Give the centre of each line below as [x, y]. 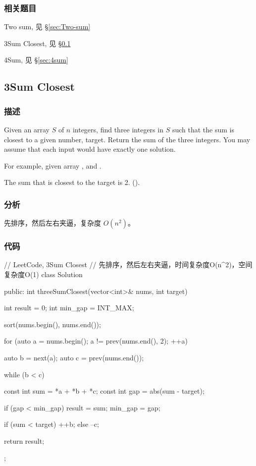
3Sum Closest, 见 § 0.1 [37, 43]
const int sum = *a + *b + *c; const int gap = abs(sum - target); [104, 391]
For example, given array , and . [53, 165]
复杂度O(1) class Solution [43, 274]
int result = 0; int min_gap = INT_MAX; [69, 308]
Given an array [27, 129]
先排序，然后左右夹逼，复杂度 [52, 223]
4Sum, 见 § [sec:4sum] [36, 60]
